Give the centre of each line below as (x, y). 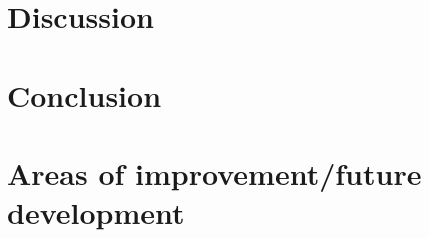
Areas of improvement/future (214, 172)
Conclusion (84, 94)
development (96, 212)
